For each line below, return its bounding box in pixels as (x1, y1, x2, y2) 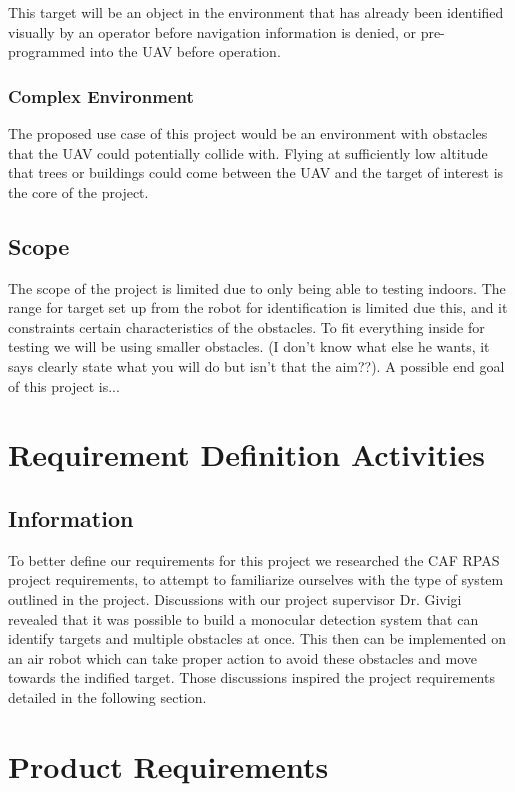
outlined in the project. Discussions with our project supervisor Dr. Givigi (8, 588, 462, 609)
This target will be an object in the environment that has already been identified (8, 2, 504, 22)
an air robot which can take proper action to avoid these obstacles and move (8, 647, 477, 668)
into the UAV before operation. (89, 41, 281, 62)
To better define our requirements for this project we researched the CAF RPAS (8, 549, 500, 570)
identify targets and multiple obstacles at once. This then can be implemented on (8, 628, 507, 649)
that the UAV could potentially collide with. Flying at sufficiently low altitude (8, 142, 488, 163)
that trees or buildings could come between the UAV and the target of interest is (8, 162, 504, 183)
